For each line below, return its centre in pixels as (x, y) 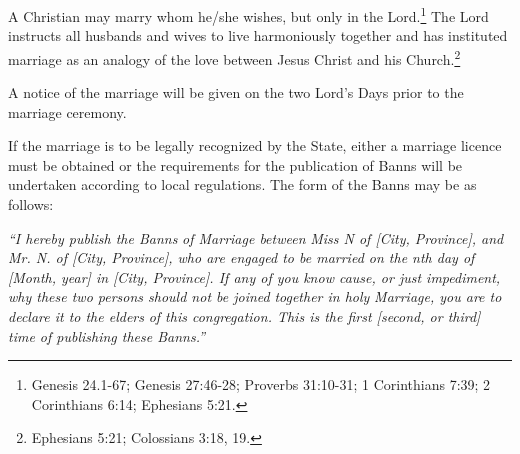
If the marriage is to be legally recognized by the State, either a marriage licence (255, 145)
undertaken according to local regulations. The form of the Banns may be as (242, 184)
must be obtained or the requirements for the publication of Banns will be (235, 164)
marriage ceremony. (67, 111)
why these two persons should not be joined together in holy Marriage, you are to (255, 296)
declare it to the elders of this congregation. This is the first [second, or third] (244, 316)
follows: (31, 204)
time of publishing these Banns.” (107, 335)
